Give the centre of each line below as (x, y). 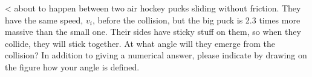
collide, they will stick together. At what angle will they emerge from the (140, 43)
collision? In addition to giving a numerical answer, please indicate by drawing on (156, 55)
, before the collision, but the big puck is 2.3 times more (196, 20)
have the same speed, (44, 20)
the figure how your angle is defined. (72, 66)
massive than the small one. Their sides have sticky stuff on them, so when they (153, 32)
